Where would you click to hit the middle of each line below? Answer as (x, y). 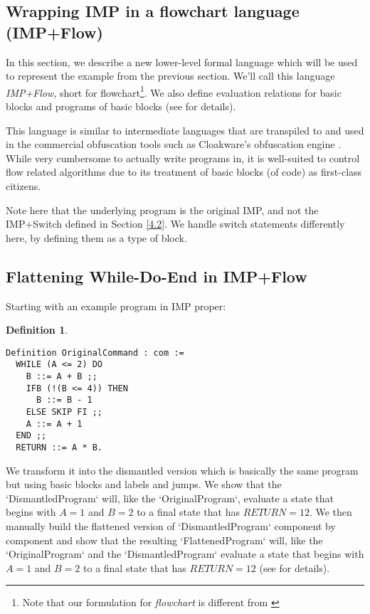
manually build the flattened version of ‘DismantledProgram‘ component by (171, 526)
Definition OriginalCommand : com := (95, 353)
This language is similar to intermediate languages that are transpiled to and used (185, 130)
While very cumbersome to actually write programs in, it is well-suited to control (183, 158)
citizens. (23, 186)
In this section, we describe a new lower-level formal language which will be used (182, 62)
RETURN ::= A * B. (59, 448)
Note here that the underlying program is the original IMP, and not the (162, 210)
